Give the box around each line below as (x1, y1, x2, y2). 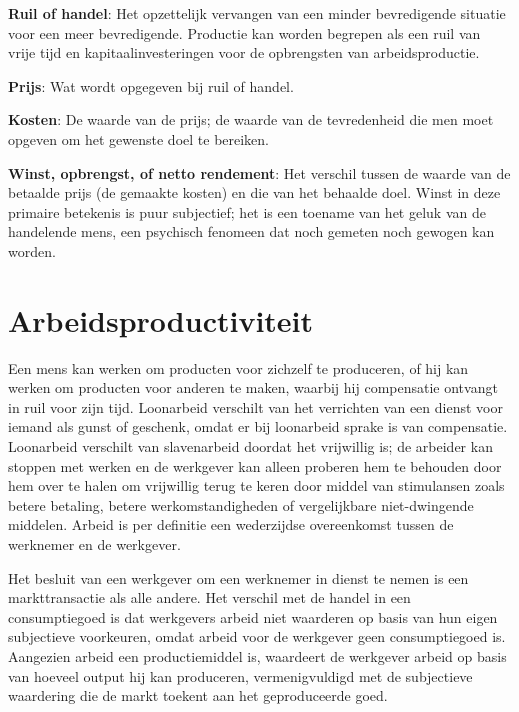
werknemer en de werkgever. (8, 534, 181, 554)
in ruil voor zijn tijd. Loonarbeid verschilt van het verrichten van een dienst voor (8, 396, 503, 417)
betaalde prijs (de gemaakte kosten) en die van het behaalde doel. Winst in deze (8, 182, 501, 203)
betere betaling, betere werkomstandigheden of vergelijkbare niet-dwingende (8, 494, 474, 515)
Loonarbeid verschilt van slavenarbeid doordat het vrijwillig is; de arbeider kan (8, 436, 493, 457)
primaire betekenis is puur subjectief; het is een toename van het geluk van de (8, 201, 486, 222)
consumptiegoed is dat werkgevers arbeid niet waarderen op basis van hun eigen (8, 606, 498, 627)
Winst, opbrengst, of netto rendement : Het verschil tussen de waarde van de (8, 162, 511, 183)
